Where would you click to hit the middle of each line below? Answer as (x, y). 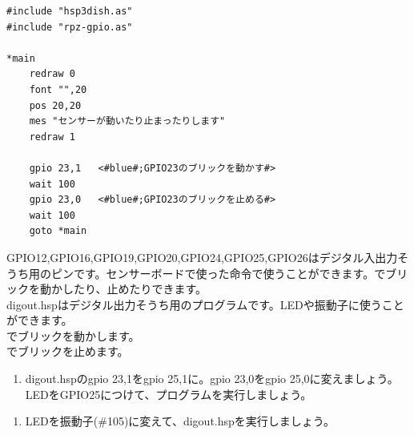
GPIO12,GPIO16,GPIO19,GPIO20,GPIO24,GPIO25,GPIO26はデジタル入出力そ (208, 257)
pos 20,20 (55, 105)
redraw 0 (52, 74)
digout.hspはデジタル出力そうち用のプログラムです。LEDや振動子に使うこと (205, 304)
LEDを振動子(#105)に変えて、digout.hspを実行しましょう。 (180, 421)
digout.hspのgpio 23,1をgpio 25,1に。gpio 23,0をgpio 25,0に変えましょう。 (212, 379)
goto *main (58, 231)
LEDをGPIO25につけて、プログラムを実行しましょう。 (169, 394)
